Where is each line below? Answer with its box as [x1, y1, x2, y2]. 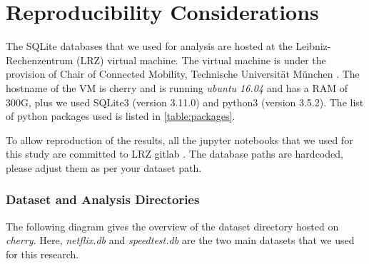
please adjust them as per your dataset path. [6, 160, 202, 175]
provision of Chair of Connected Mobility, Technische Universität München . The [6, 66, 360, 81]
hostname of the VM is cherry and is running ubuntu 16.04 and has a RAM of [6, 80, 348, 95]
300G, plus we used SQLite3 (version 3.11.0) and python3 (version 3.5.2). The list [6, 94, 364, 109]
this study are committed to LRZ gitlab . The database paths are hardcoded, [6, 146, 343, 161]
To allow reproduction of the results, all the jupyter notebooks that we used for [6, 132, 353, 147]
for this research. [6, 246, 79, 261]
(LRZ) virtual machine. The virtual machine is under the [76, 52, 326, 67]
